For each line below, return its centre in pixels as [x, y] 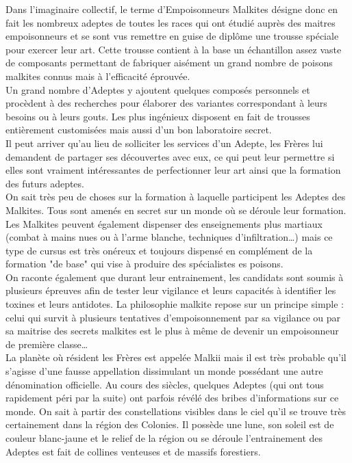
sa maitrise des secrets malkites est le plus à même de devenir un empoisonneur [172, 331]
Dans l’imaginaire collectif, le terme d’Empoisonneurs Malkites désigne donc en [172, 9]
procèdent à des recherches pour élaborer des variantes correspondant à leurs [166, 103]
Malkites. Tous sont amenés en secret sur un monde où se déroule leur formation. [176, 210]
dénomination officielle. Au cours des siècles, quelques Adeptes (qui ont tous [165, 384]
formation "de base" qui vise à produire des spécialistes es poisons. [144, 264]
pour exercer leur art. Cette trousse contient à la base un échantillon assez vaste [174, 49]
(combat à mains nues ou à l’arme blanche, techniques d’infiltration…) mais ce [169, 237]
